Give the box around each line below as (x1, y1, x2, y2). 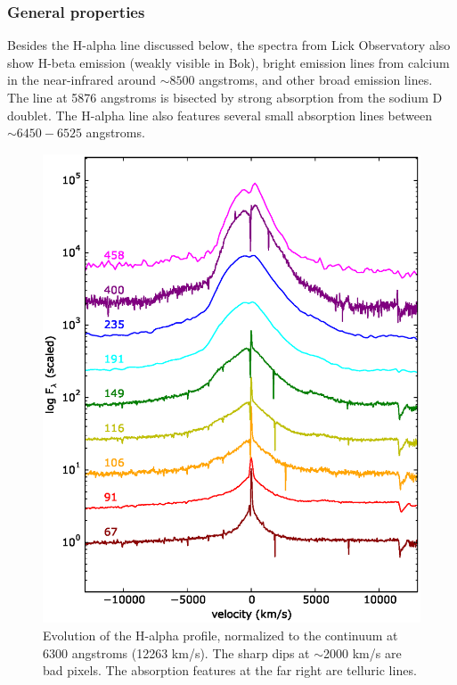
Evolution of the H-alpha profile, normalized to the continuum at (43, 626, 398, 644)
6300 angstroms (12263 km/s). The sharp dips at (43, 643, 310, 662)
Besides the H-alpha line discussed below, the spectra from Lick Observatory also (7, 36, 451, 54)
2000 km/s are (323, 643, 402, 662)
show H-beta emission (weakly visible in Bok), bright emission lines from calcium (7, 53, 450, 71)
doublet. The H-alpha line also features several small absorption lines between (7, 105, 432, 124)
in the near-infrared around (7, 70, 157, 89)
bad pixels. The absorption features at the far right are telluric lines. (43, 661, 417, 680)
